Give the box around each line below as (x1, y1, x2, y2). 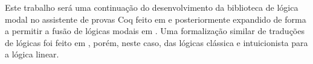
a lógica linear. (5, 48, 59, 60)
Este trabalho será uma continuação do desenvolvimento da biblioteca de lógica (5, 1, 298, 13)
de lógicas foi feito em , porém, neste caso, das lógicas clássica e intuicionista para (5, 36, 308, 48)
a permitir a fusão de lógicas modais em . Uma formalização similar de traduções (5, 25, 305, 37)
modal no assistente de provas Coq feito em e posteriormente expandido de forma (5, 13, 306, 25)
